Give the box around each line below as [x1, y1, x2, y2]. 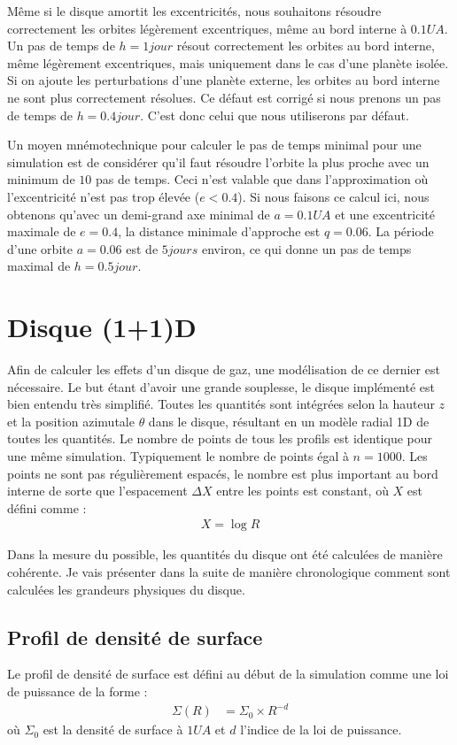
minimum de [7, 170, 75, 188]
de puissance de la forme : [7, 681, 148, 700]
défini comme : [7, 498, 87, 517]
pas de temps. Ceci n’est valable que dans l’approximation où [95, 170, 429, 188]
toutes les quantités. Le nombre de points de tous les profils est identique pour [7, 429, 433, 448]
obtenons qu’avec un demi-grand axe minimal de [7, 204, 270, 223]
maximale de [7, 222, 76, 241]
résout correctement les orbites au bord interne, [176, 36, 435, 55]
